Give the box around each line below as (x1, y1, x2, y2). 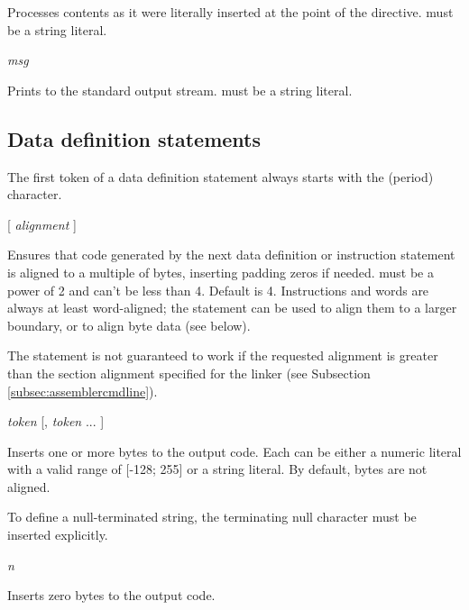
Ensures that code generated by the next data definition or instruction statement (7, 245, 455, 264)
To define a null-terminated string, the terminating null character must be (7, 507, 417, 526)
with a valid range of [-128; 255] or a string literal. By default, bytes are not (7, 460, 428, 478)
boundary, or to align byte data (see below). (7, 315, 251, 334)
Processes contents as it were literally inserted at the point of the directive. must (7, 3, 454, 21)
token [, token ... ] (7, 412, 105, 431)
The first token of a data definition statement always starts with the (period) (7, 167, 434, 186)
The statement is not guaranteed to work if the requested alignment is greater (7, 346, 438, 365)
